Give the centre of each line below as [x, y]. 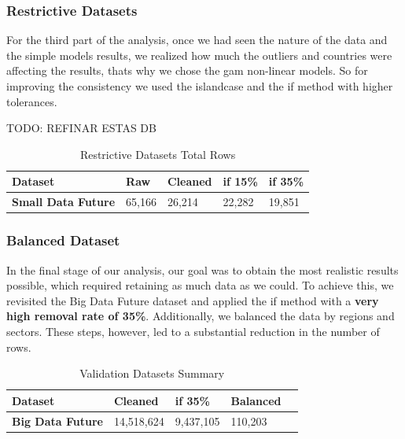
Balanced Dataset [63, 240]
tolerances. [32, 101]
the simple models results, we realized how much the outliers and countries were [199, 55]
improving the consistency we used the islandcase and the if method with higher [200, 86]
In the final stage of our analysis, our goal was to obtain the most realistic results [202, 269]
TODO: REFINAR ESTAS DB [81, 128]
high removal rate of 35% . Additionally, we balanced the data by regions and [201, 316]
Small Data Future [64, 202]
